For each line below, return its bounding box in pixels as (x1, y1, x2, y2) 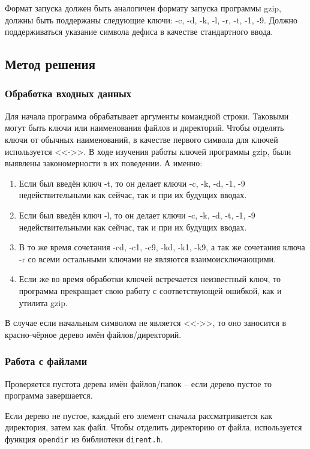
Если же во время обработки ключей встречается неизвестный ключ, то (19, 273, 281, 285)
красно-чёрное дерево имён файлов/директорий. (5, 328, 182, 340)
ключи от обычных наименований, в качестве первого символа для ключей (5, 133, 278, 145)
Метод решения (5, 55, 96, 73)
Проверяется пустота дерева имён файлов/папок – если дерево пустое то (5, 377, 272, 390)
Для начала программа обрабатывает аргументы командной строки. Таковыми (5, 109, 289, 122)
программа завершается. (5, 389, 93, 402)
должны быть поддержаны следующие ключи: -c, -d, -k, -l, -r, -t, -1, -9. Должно (5, 13, 298, 26)
